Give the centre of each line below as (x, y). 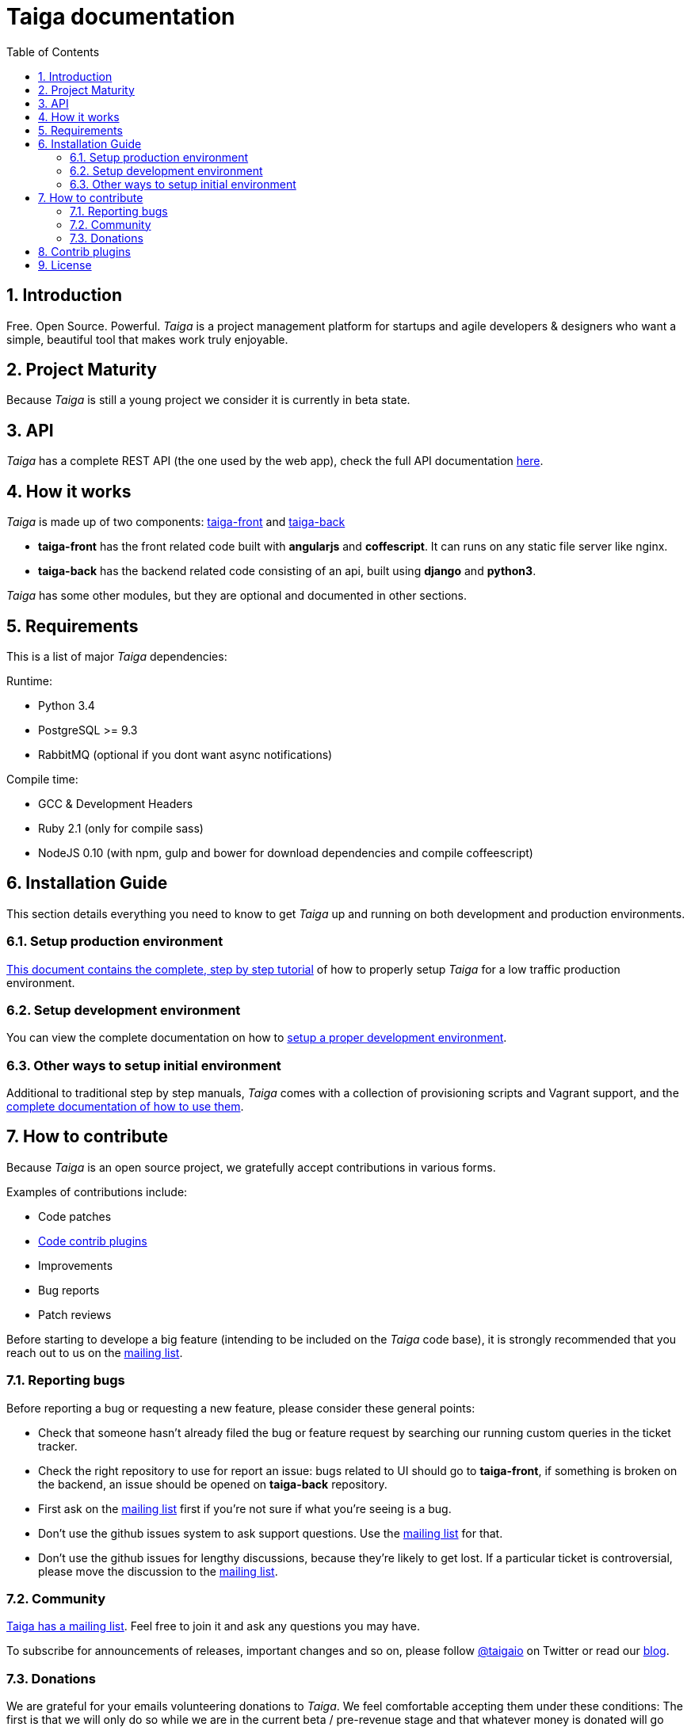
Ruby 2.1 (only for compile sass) (121, 828)
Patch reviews (75, 1314)
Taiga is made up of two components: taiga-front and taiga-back (176, 522)
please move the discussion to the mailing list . (158, 1571)
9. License (65, 265)
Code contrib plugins (93, 1241)
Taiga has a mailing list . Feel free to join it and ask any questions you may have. (213, 1626)
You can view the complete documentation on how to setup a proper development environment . (257, 1038)
